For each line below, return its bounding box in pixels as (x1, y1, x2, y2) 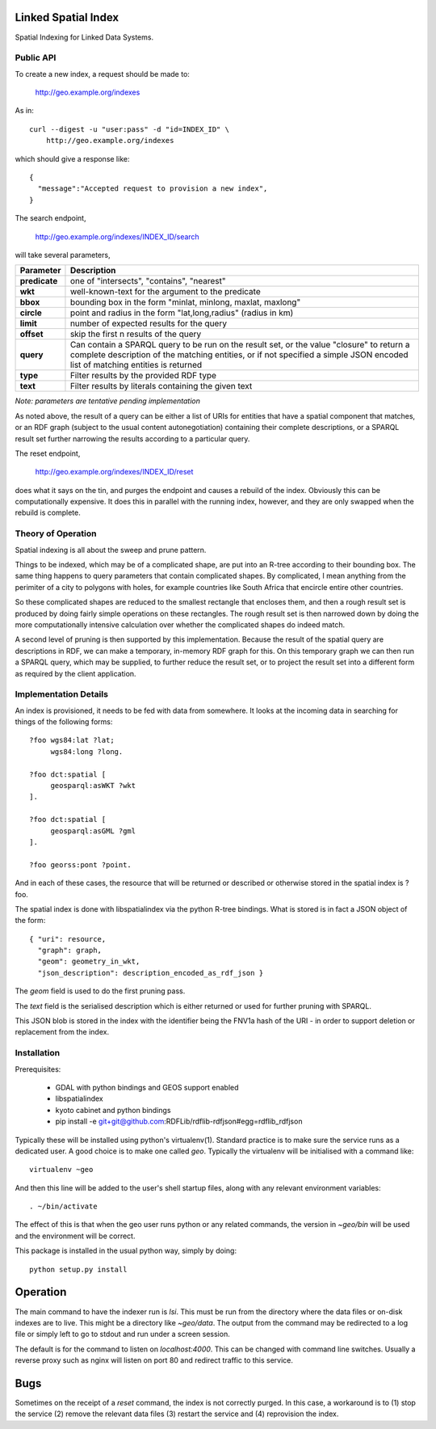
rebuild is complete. (15, 508, 81, 517)
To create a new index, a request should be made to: (15, 69, 190, 78)
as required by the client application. (15, 668, 136, 678)
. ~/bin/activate (29, 1202, 98, 1212)
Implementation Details (15, 689, 109, 700)
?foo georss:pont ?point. (29, 860, 132, 869)
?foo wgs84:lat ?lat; (29, 736, 115, 745)
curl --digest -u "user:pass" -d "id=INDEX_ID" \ (29, 124, 230, 133)
